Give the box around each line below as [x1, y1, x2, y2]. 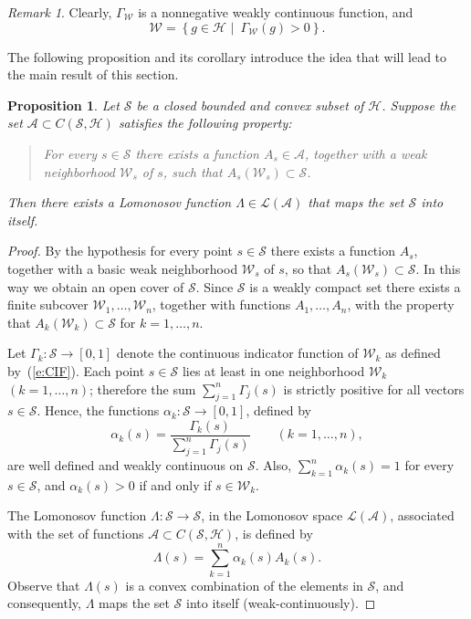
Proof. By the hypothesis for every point [7, 241, 233, 260]
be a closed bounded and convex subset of [136, 95, 364, 114]
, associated [390, 506, 455, 525]
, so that [284, 258, 332, 278]
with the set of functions [7, 524, 144, 543]
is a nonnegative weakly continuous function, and [138, 3, 413, 21]
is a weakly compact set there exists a [249, 277, 461, 296]
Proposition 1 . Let [7, 95, 120, 114]
